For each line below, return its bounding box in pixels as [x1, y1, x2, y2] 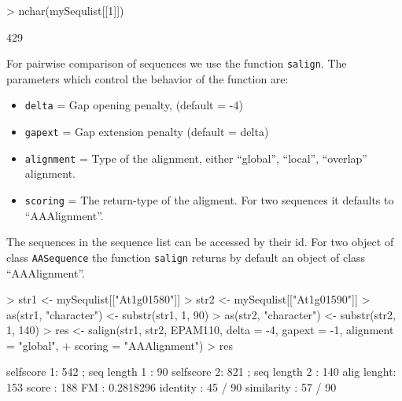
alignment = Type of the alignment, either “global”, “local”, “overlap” [24, 149, 367, 166]
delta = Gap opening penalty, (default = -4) [24, 97, 243, 113]
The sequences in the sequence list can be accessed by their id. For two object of [6, 234, 394, 250]
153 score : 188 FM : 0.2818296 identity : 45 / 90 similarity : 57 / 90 [6, 379, 337, 395]
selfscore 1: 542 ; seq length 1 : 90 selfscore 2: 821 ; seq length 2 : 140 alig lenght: [6, 363, 396, 380]
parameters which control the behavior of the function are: [6, 70, 289, 86]
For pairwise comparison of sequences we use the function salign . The [6, 55, 347, 72]
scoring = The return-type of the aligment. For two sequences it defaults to [24, 192, 394, 208]
